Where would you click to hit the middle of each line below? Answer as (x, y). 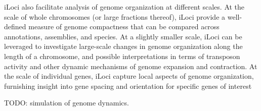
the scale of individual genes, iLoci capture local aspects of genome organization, (129, 76)
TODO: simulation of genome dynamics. (67, 103)
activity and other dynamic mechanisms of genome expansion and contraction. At (131, 66)
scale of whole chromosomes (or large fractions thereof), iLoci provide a (115, 16)
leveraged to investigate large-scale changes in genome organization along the (123, 46)
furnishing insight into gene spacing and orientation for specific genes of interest (128, 86)
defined (15, 26)
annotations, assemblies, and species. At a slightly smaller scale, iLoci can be (123, 36)
